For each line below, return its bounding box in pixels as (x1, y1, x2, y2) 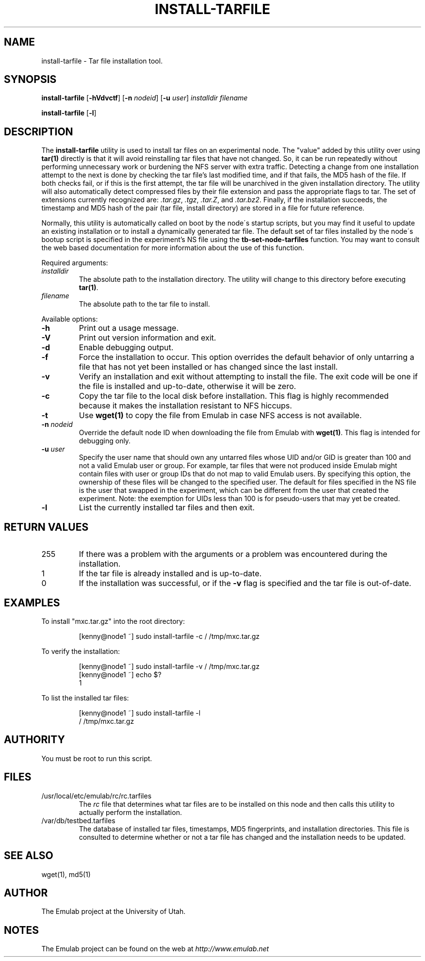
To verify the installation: (41, 647, 120, 655)
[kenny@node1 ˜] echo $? (79, 670, 162, 679)
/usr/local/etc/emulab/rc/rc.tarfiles (41, 791, 152, 800)
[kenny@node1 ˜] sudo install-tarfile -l (79, 708, 201, 717)
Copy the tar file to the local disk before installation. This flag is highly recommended (79, 391, 389, 401)
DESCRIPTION (4, 125, 73, 138)
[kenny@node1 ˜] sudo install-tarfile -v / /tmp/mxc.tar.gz (79, 662, 260, 670)
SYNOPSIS (4, 73, 57, 86)
